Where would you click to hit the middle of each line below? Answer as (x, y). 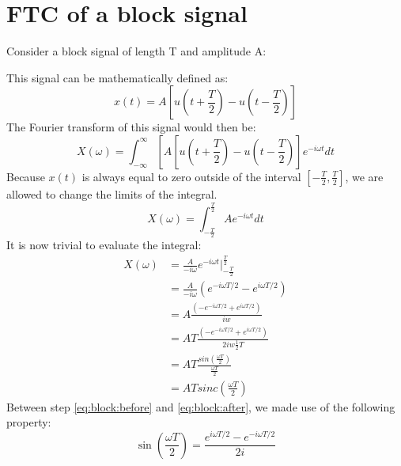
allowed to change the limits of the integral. (112, 193)
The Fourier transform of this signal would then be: (131, 127)
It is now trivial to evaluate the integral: (104, 245)
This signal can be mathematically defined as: (117, 77)
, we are (364, 176)
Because (26, 176)
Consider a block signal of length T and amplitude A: (136, 51)
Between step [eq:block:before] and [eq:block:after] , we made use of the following (201, 406)
